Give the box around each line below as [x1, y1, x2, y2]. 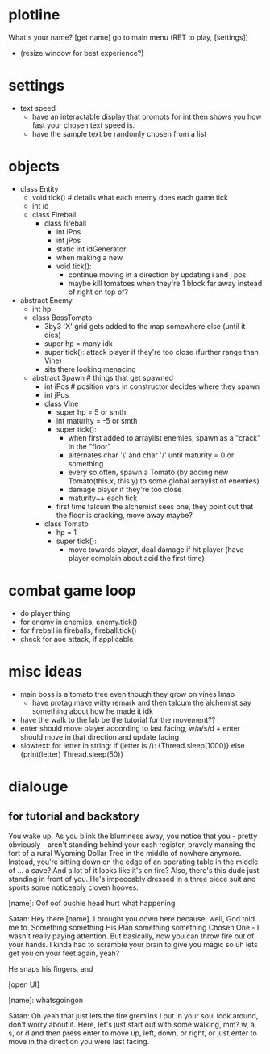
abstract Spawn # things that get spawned [31, 373, 174, 382]
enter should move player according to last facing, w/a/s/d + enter [19, 723, 240, 733]
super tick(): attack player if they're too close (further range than [44, 347, 260, 356]
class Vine [44, 398, 79, 408]
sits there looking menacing [44, 364, 136, 373]
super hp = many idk [44, 338, 113, 348]
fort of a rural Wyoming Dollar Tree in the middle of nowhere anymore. [8, 848, 242, 858]
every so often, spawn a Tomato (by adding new [68, 467, 229, 477]
